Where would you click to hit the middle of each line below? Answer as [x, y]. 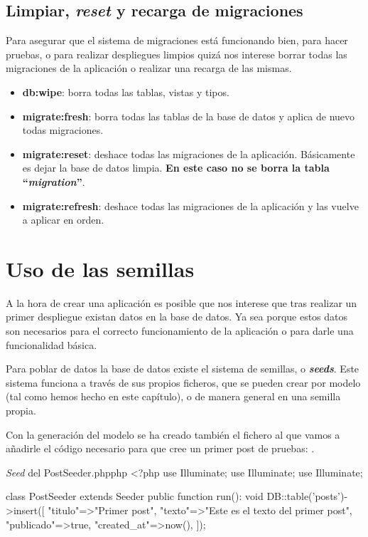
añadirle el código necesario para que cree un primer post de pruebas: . [160, 448]
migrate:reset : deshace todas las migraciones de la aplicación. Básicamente [189, 153]
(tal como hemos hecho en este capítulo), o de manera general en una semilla [173, 396]
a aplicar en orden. [63, 220]
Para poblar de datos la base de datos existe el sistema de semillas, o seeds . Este [183, 369]
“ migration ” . [54, 181]
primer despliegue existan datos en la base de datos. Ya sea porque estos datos [177, 317]
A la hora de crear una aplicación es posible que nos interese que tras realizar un [182, 302]
